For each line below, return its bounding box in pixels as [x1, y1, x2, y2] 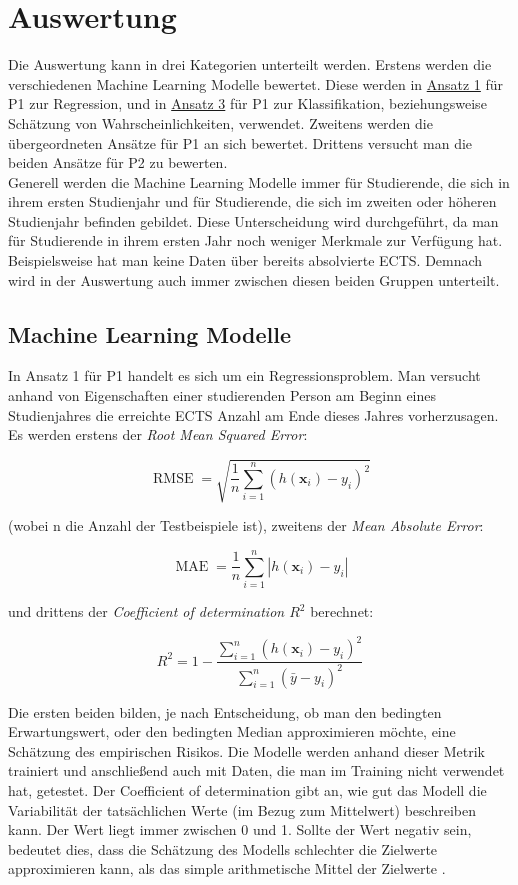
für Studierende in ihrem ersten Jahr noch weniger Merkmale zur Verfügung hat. [8, 230, 503, 251]
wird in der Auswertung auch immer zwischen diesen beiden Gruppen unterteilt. [8, 269, 500, 290]
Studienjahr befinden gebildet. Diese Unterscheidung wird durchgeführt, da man [8, 210, 499, 231]
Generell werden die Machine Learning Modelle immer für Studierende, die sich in [8, 171, 510, 192]
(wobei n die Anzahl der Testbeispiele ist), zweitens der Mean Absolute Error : [8, 515, 484, 536]
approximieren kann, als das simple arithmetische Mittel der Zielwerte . [8, 858, 446, 879]
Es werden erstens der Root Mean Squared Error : [8, 424, 308, 445]
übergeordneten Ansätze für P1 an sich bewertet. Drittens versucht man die [8, 132, 473, 153]
